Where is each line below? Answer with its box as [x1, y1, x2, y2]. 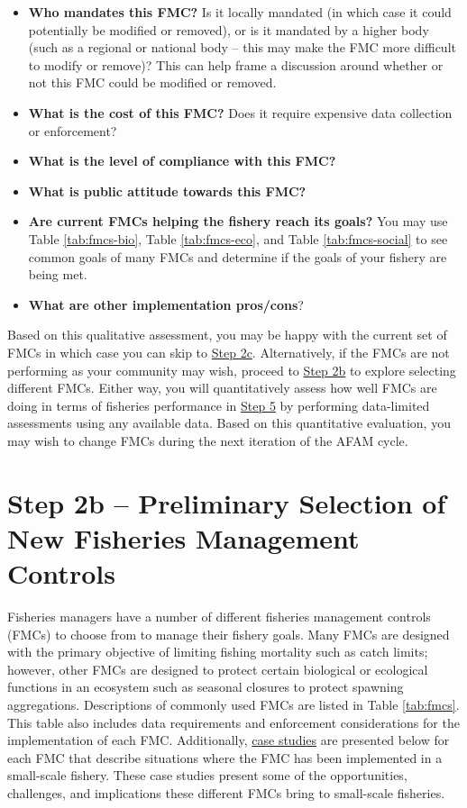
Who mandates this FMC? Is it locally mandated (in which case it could [28, 3, 452, 21]
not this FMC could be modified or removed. [28, 73, 277, 92]
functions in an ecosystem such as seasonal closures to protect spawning [7, 677, 404, 696]
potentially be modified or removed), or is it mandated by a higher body [28, 20, 429, 39]
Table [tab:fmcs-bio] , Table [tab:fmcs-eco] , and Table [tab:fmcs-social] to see [28, 229, 448, 248]
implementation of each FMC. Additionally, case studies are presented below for [7, 731, 450, 749]
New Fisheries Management [7, 519, 360, 556]
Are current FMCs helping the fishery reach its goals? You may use [28, 212, 448, 231]
